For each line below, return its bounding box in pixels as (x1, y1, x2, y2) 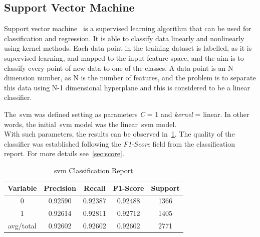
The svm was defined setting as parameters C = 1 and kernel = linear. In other (4, 108, 249, 119)
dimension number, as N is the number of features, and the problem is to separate (4, 72, 256, 83)
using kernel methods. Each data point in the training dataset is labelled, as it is (4, 43, 252, 53)
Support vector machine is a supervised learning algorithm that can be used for (4, 23, 251, 34)
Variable (8, 182, 37, 193)
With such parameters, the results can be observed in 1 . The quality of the (4, 129, 235, 139)
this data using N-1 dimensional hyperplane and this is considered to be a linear (4, 82, 250, 92)
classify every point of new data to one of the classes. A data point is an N (4, 62, 233, 73)
